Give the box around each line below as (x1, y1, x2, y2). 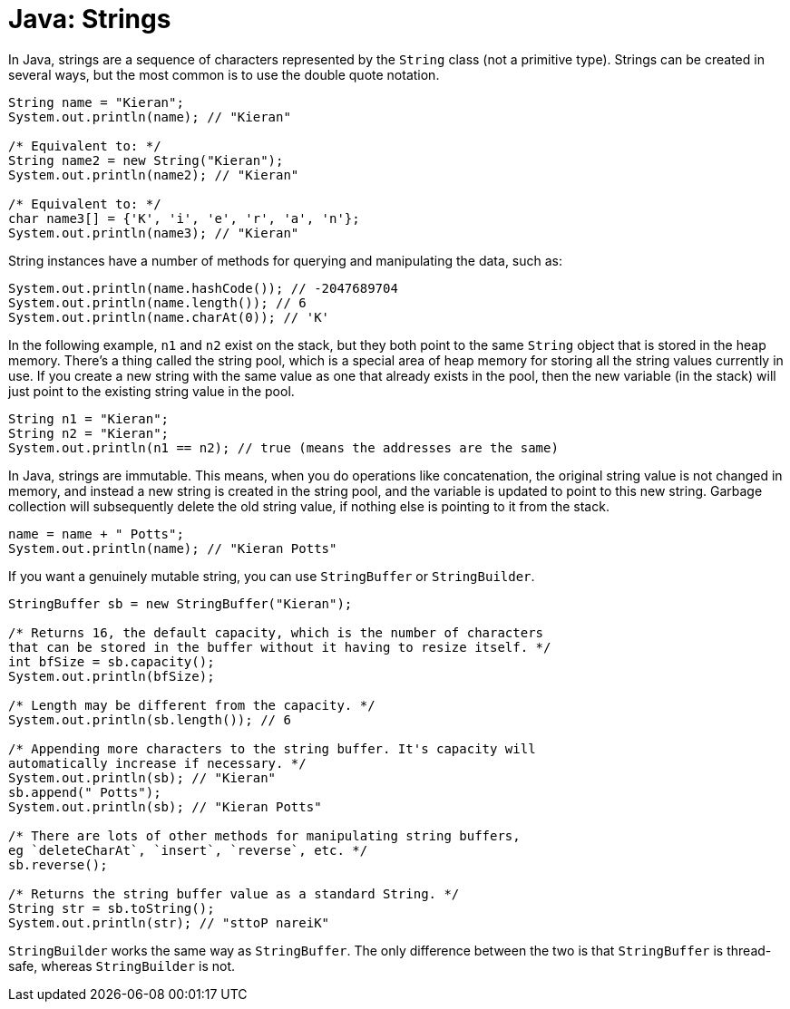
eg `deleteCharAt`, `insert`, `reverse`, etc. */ (8, 842, 368, 858)
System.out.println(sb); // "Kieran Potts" (8, 799, 322, 814)
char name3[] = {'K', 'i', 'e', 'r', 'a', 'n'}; (8, 210, 360, 226)
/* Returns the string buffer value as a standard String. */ (8, 886, 460, 901)
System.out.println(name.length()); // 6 (8, 295, 307, 310)
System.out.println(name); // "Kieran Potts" (8, 540, 337, 556)
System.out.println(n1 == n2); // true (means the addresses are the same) (8, 440, 559, 455)
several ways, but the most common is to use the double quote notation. (8, 66, 440, 82)
